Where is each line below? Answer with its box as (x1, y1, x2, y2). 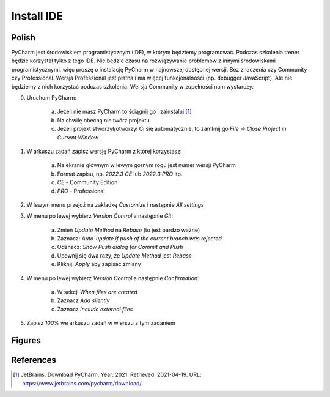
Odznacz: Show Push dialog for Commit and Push (57, 243, 183, 251)
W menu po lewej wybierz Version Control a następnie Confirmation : (26, 274, 199, 281)
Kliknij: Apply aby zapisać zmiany (57, 261, 141, 268)
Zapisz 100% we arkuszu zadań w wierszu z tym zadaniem (26, 319, 175, 327)
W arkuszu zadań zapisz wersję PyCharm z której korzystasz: (26, 147, 183, 155)
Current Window (57, 133, 99, 141)
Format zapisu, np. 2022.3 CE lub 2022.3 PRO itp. (57, 170, 183, 177)
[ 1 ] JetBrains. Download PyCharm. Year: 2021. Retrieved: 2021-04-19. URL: (13, 371, 202, 379)
